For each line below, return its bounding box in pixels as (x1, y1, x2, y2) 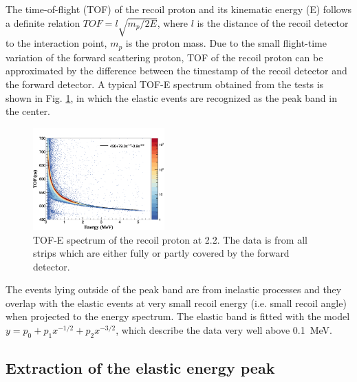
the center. (6, 104, 50, 118)
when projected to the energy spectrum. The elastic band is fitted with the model (6, 309, 350, 323)
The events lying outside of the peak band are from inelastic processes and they (6, 282, 342, 297)
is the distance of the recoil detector (197, 15, 349, 30)
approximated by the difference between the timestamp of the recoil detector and (6, 63, 347, 78)
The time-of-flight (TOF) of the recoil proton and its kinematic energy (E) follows (6, 2, 352, 16)
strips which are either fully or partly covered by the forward (33, 246, 290, 260)
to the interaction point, (6, 36, 107, 50)
